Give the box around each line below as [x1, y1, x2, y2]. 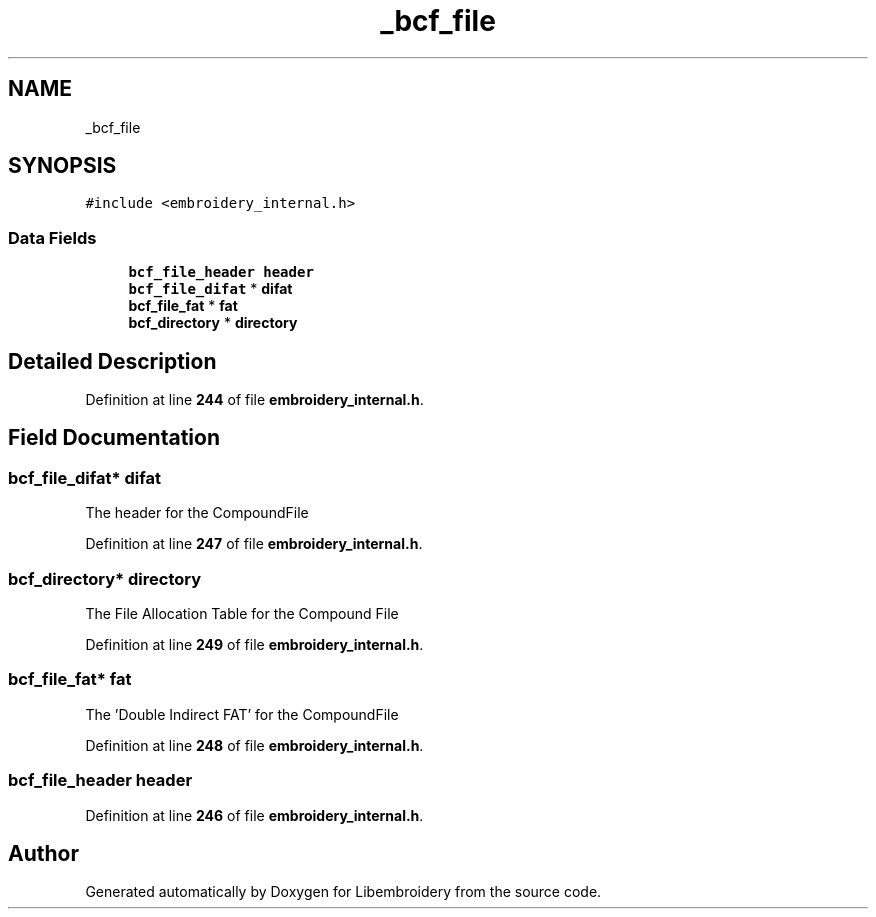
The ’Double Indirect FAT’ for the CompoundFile [85, 705, 399, 723]
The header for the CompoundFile [85, 504, 309, 522]
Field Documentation [8, 425, 220, 451]
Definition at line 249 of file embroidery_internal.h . [85, 636, 424, 653]
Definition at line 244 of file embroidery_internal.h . [85, 391, 424, 409]
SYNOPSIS [8, 153, 117, 179]
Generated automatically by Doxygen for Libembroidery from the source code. [85, 883, 602, 901]
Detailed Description [8, 348, 217, 374]
